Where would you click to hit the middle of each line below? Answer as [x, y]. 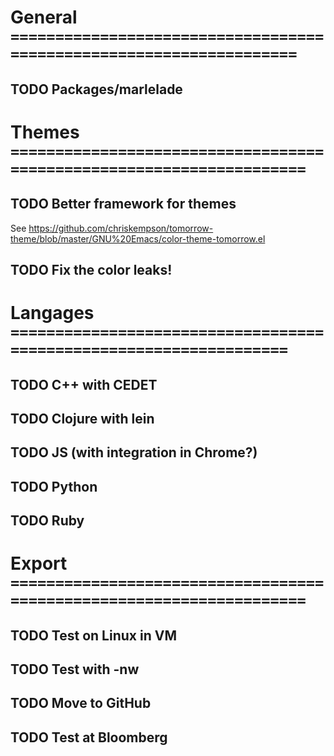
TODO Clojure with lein [82, 418]
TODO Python [54, 486]
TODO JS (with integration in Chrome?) [134, 452]
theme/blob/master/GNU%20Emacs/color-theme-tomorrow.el [138, 238]
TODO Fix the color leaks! [91, 269]
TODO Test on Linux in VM [93, 635]
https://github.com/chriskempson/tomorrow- [121, 228]
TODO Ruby [47, 521]
